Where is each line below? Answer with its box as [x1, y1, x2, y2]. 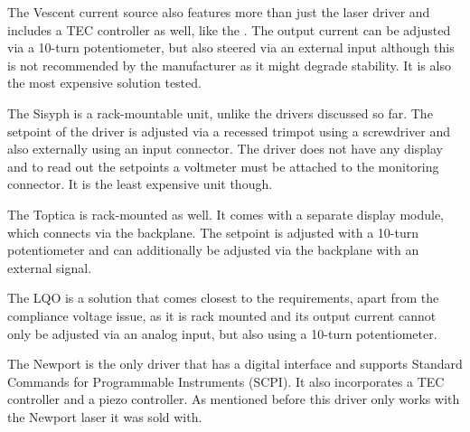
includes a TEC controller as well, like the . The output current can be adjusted [7, 20, 451, 39]
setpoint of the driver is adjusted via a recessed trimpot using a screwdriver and [7, 121, 451, 140]
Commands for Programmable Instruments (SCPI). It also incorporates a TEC [7, 371, 445, 390]
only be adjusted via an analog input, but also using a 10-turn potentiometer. [7, 324, 437, 343]
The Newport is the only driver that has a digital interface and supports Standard [7, 354, 463, 373]
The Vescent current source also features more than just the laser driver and [7, 3, 430, 21]
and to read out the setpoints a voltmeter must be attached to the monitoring [7, 156, 439, 175]
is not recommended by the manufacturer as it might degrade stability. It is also [7, 55, 451, 74]
